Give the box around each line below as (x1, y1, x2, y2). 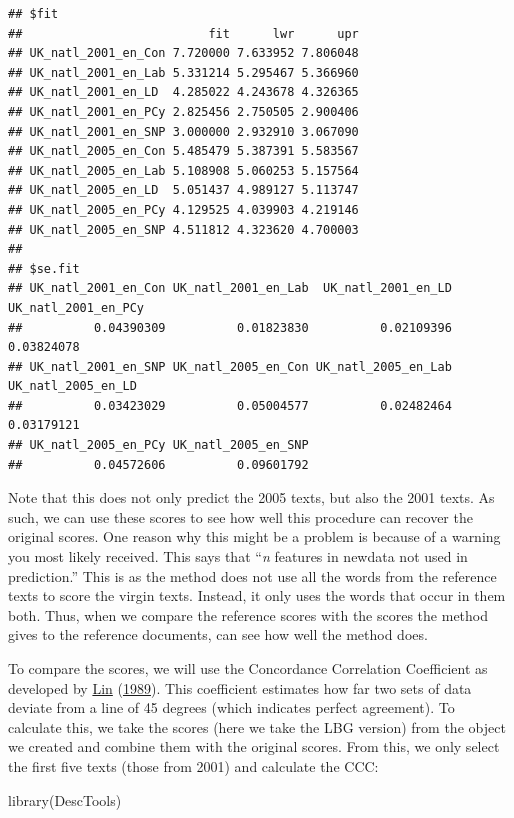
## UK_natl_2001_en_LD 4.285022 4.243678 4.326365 (8, 85, 359, 100)
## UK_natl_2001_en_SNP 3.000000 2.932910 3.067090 (8, 124, 359, 139)
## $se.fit (8, 261, 80, 276)
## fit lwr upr (8, 26, 359, 41)
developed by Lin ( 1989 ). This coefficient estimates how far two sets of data (8, 677, 472, 698)
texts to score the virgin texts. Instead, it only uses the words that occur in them (8, 585, 506, 606)
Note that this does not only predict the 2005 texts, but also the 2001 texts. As (8, 487, 495, 508)
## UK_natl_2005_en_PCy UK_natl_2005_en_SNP (8, 438, 309, 453)
